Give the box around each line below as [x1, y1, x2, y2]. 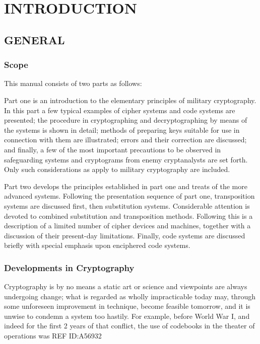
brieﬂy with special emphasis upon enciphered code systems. [4, 240, 190, 250]
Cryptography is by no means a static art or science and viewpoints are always [4, 281, 247, 292]
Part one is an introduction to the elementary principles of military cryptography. [4, 95, 256, 105]
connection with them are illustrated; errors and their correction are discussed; [4, 134, 247, 145]
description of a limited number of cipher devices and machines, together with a [4, 220, 251, 231]
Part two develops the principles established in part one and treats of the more [4, 181, 247, 191]
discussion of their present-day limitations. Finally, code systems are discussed [4, 230, 245, 240]
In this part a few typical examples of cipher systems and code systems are [4, 105, 235, 115]
